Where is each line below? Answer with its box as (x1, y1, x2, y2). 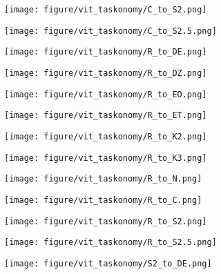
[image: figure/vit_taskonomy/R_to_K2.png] (4, 131, 207, 141)
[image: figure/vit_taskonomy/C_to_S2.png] (4, 5, 207, 14)
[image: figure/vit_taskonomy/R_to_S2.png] (4, 216, 207, 226)
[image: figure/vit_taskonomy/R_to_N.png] (4, 174, 202, 184)
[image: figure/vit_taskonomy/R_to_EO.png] (4, 89, 207, 99)
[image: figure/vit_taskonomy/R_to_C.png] (4, 195, 202, 205)
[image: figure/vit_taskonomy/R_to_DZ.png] (4, 68, 207, 78)
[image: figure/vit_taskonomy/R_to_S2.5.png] (4, 237, 217, 248)
